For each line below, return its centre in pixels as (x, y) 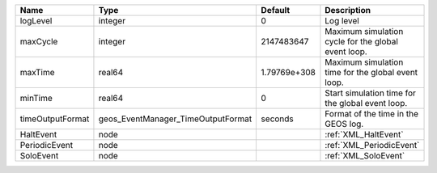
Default (276, 10)
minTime (36, 98)
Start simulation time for (371, 93)
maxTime (38, 72)
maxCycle (39, 42)
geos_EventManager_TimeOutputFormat (175, 119)
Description (348, 10)
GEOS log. (344, 124)
